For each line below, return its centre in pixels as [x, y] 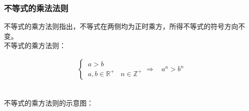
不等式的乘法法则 [36, 8]
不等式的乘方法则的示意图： [49, 102]
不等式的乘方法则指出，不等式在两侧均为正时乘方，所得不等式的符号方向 [121, 26]
